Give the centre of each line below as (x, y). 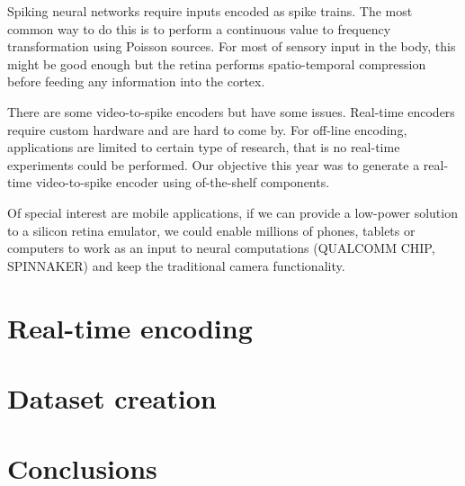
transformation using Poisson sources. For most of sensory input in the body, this (232, 46)
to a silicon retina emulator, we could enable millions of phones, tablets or (211, 230)
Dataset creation (112, 397)
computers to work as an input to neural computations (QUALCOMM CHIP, (221, 248)
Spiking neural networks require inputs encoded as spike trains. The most (210, 11)
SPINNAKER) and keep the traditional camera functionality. (176, 265)
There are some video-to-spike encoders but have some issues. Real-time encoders (231, 111)
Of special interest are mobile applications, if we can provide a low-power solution (232, 212)
